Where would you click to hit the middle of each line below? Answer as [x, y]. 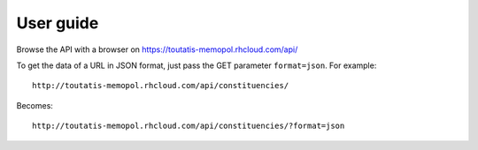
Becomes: [35, 105]
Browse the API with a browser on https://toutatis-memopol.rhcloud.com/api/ [157, 49]
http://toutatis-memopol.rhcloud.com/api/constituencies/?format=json [189, 126]
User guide [58, 23]
